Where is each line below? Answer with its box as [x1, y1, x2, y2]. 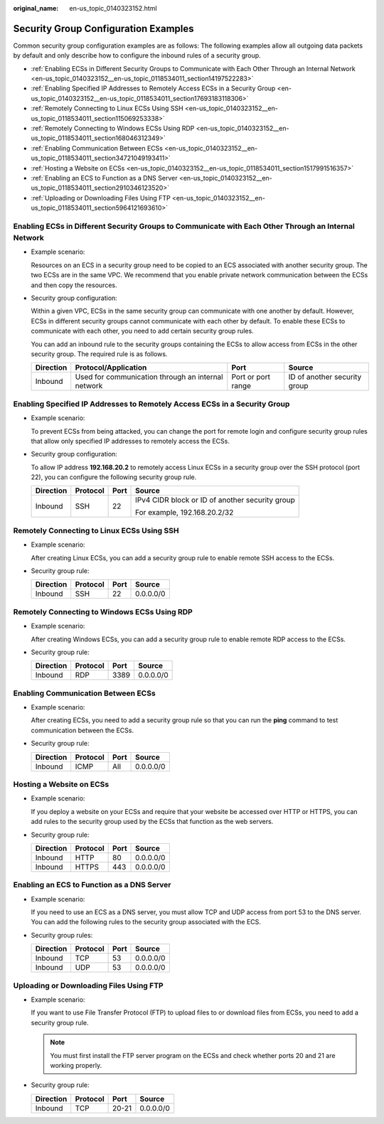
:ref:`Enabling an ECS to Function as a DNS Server [31, 173, 178, 182]
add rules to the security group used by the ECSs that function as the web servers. [31, 818, 274, 826]
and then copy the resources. [31, 281, 117, 289]
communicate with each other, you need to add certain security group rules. [31, 327, 254, 336]
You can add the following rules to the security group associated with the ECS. [31, 918, 261, 926]
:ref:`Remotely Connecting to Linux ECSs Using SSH [31, 104, 184, 113]
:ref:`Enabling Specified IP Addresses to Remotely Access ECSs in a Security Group [31, 84, 276, 92]
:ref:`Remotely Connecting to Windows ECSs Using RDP [31, 124, 195, 133]
